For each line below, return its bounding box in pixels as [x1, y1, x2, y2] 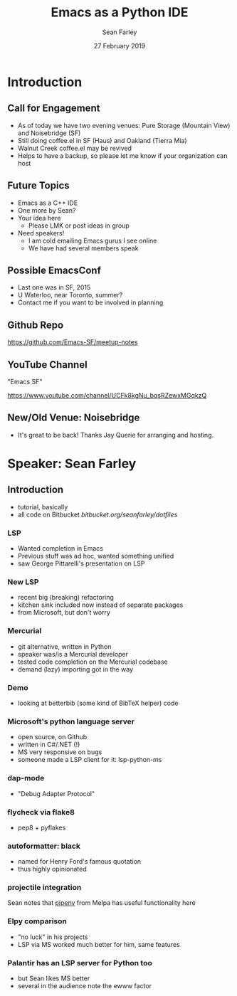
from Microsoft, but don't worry [17, 608, 110, 617]
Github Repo [7, 319, 64, 331]
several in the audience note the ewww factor [17, 982, 152, 990]
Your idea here [17, 213, 61, 222]
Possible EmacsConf [7, 264, 102, 276]
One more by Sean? [17, 206, 76, 214]
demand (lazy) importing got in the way [17, 664, 134, 673]
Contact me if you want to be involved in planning [17, 298, 164, 307]
